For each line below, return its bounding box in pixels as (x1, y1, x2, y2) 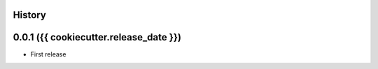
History (13, 9, 47, 21)
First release (30, 49, 66, 59)
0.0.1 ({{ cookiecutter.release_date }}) (13, 31, 182, 43)
